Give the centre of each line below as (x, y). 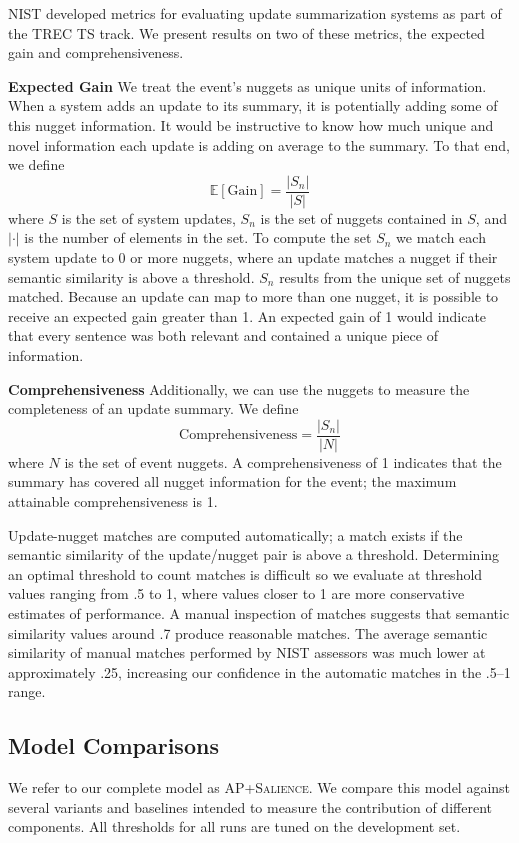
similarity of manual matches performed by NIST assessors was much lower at (247, 652)
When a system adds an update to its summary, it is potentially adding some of (253, 105)
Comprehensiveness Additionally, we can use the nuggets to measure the (239, 388)
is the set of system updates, (148, 217)
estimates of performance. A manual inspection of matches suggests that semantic (259, 612)
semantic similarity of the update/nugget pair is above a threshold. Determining (254, 554)
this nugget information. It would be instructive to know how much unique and (251, 124)
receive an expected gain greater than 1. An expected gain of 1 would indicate (247, 315)
